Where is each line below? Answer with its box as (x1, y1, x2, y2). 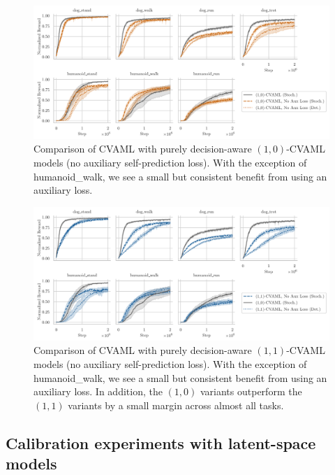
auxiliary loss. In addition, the (33, 384, 163, 399)
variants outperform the (200, 384, 302, 399)
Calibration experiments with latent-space (6, 432, 316, 453)
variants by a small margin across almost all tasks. (68, 397, 284, 412)
